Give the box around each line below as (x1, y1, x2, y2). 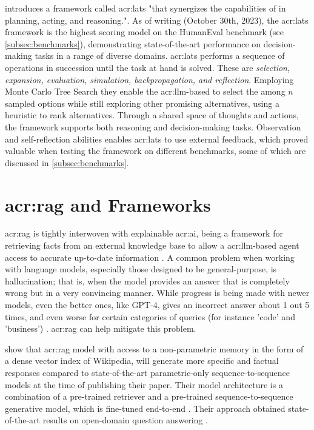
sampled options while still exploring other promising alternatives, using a (5, 96, 279, 109)
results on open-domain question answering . (42, 414, 208, 426)
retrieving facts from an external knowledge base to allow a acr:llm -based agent (5, 239, 299, 252)
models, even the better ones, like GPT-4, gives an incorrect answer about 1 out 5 (5, 298, 310, 311)
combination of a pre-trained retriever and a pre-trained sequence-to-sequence (5, 390, 293, 403)
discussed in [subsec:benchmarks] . (5, 156, 129, 169)
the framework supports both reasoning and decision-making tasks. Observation (5, 120, 301, 133)
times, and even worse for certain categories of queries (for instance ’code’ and (5, 310, 295, 323)
